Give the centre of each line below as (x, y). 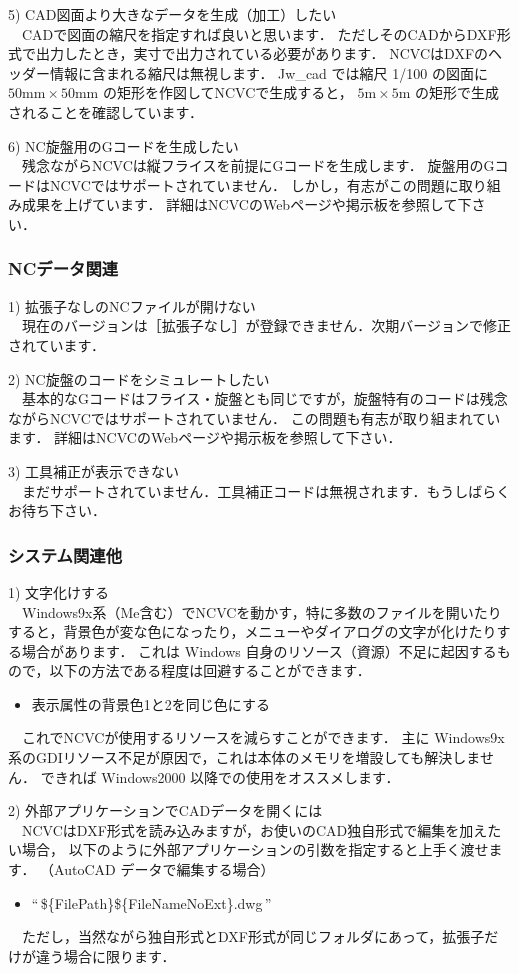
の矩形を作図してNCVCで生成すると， (227, 92)
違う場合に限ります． (105, 955)
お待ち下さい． (57, 510)
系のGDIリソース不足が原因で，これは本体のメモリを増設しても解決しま (244, 757)
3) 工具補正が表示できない (94, 470)
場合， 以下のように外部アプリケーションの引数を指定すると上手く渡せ (255, 849)
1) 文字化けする (59, 591)
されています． (57, 344)
